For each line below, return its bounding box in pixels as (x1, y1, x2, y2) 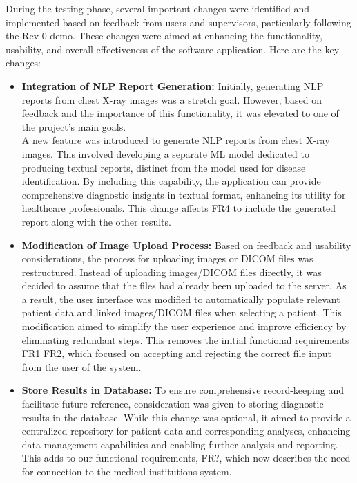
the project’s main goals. (21, 119, 126, 134)
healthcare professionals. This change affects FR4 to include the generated (21, 201, 336, 215)
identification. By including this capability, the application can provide (21, 174, 321, 188)
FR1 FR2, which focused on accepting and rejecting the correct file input (21, 346, 331, 361)
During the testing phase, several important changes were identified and (6, 1, 310, 15)
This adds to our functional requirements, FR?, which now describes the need (21, 450, 351, 465)
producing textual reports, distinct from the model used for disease (21, 160, 306, 174)
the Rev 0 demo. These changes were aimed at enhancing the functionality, (6, 28, 322, 43)
